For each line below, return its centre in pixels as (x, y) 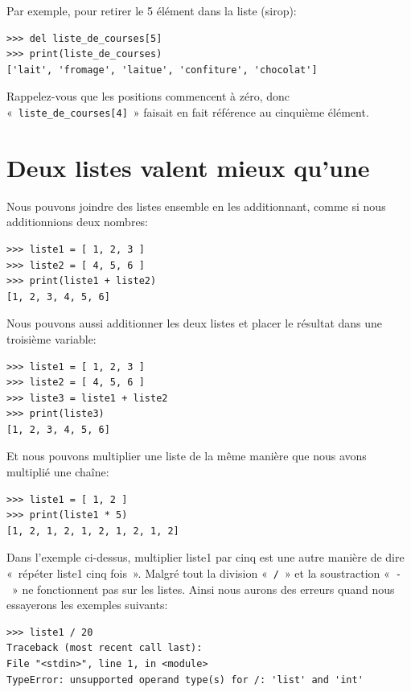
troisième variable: (51, 338)
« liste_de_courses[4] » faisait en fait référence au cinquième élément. (188, 111)
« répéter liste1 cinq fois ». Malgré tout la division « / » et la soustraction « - (204, 573)
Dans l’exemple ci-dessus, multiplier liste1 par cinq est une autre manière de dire (205, 557)
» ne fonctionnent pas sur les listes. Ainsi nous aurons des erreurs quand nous (203, 589)
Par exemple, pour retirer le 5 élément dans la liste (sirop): (152, 10)
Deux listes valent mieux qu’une (188, 167)
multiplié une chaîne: (58, 472)
